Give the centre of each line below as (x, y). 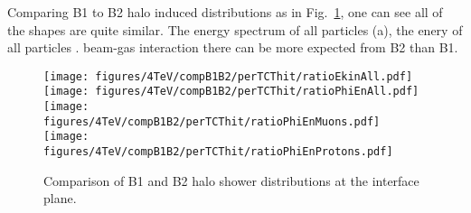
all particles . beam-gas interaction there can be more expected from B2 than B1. (233, 47)
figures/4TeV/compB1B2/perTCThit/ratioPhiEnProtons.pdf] (218, 152)
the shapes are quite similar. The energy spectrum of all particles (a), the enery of (235, 29)
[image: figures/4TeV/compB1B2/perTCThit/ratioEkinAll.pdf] (228, 76)
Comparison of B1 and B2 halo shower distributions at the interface (231, 180)
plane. (60, 198)
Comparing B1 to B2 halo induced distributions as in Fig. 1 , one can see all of (225, 12)
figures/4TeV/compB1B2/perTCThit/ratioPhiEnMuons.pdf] (212, 121)
